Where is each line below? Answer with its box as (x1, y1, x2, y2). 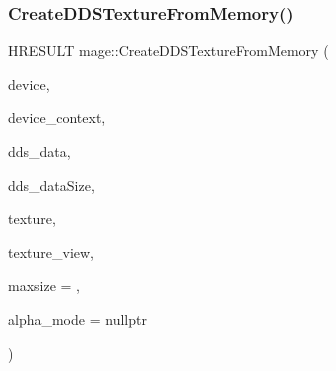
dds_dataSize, (8, 174, 95, 195)
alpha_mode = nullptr (8, 308, 147, 329)
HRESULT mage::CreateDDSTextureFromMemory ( (8, 40, 329, 61)
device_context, (8, 107, 106, 128)
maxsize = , (8, 275, 81, 296)
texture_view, (8, 241, 94, 262)
